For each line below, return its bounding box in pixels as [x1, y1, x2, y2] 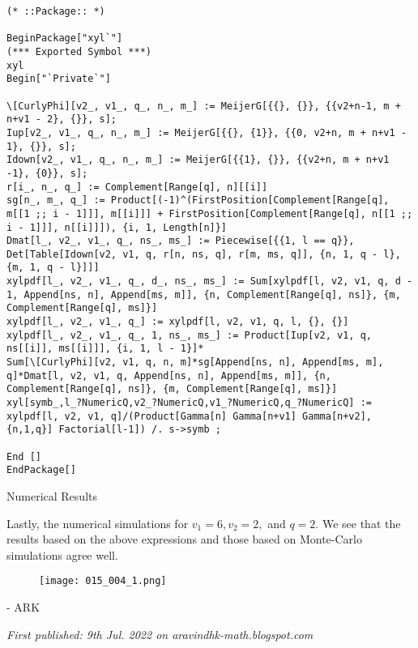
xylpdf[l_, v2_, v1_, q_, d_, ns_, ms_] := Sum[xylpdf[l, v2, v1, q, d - [6, 275, 413, 288]
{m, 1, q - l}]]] [6, 262, 100, 274]
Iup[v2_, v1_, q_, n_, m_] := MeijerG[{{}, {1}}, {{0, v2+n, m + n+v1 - [6, 126, 407, 139]
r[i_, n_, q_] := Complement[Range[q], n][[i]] [6, 181, 268, 193]
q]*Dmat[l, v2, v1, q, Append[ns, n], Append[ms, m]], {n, [6, 369, 331, 382]
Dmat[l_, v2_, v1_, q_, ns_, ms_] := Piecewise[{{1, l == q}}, [6, 235, 355, 247]
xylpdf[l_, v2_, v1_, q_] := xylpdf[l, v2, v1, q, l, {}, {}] [6, 316, 349, 328]
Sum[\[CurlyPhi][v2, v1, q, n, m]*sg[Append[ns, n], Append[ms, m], [6, 356, 384, 369]
